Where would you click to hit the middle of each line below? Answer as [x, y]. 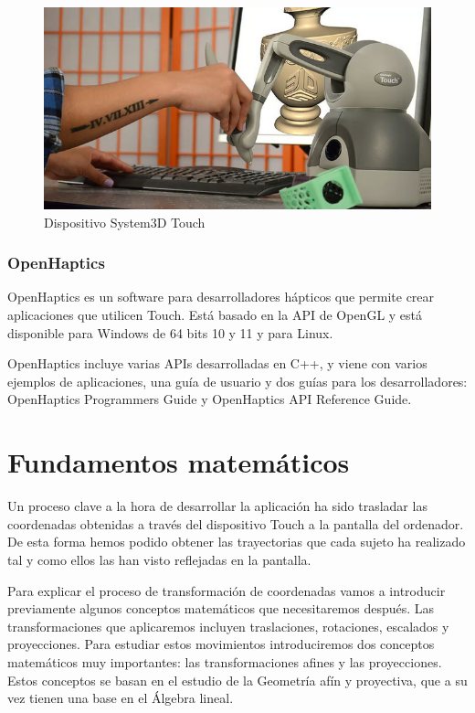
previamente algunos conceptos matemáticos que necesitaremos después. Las [221, 608]
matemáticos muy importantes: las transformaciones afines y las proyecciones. [225, 661]
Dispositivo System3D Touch [125, 222]
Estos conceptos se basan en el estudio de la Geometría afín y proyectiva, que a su [237, 680]
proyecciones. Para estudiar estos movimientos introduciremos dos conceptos [221, 644]
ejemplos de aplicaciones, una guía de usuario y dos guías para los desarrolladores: [237, 381]
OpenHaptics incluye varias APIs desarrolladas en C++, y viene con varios [217, 363]
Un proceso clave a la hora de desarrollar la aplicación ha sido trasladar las [217, 506]
